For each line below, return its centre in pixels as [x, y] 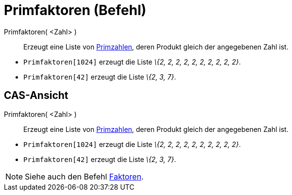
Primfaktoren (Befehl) [75, 10]
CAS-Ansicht [36, 96]
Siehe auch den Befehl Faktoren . [84, 176]
